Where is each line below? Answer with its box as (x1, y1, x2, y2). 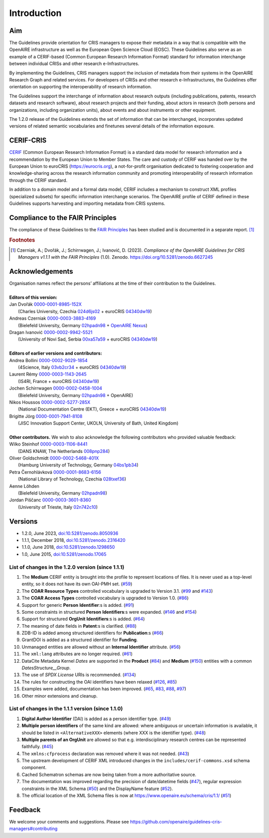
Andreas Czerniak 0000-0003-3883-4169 (9, 315, 96, 322)
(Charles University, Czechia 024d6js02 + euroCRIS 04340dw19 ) (18, 308, 152, 314)
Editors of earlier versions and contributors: (9, 350, 102, 357)
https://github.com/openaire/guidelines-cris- (130, 819, 222, 825)
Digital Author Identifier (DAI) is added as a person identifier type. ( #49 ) (21, 716, 171, 722)
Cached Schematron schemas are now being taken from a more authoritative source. (21, 772, 197, 778)
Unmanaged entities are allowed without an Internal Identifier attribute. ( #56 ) (21, 644, 181, 650)
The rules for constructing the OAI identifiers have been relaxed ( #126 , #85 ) (21, 679, 177, 685)
